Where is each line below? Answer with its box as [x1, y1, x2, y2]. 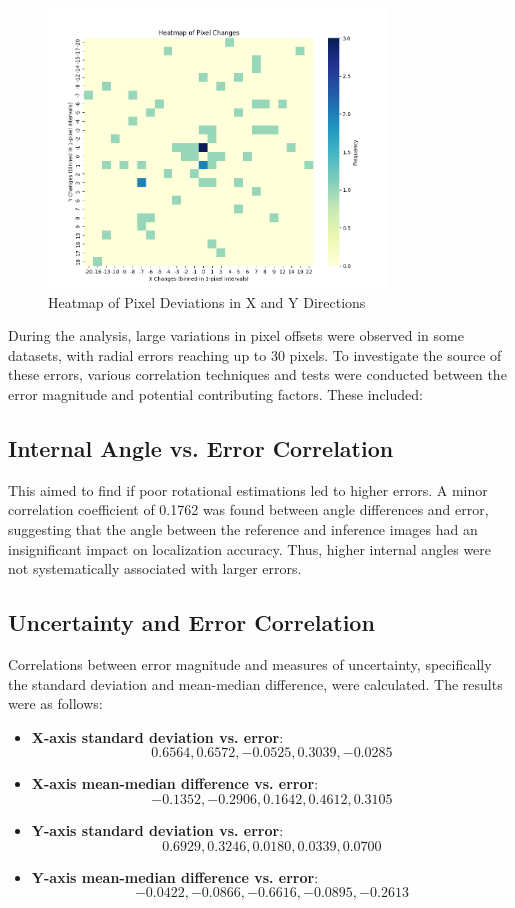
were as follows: [8, 693, 103, 714]
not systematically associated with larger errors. [8, 558, 302, 579]
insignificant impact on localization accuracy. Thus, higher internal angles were [8, 538, 492, 559]
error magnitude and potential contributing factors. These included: [8, 383, 423, 404]
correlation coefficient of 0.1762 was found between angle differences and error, [8, 499, 489, 520]
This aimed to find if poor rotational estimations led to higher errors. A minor [8, 479, 488, 500]
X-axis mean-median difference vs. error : [31, 773, 319, 794]
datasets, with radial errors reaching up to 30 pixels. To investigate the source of [8, 344, 502, 365]
